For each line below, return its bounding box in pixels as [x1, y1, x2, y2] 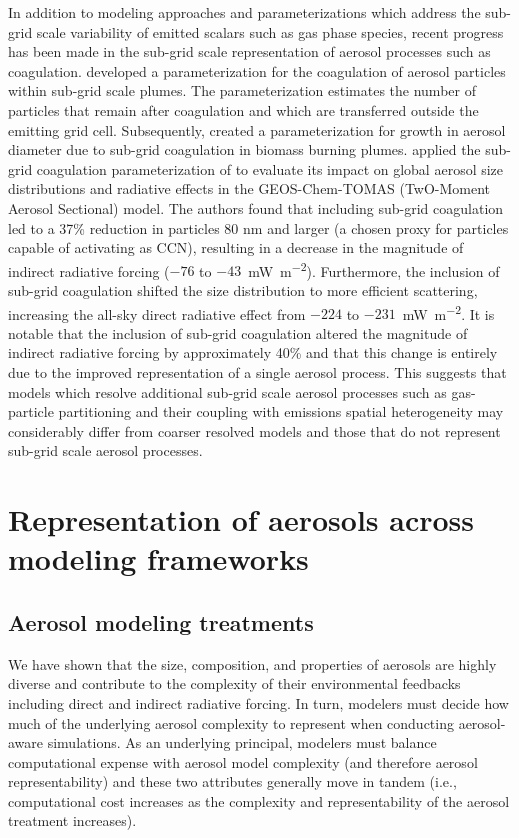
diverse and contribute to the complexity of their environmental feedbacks [8, 673, 461, 694]
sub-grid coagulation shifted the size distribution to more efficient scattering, [8, 279, 478, 300]
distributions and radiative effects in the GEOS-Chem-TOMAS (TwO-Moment [8, 178, 491, 199]
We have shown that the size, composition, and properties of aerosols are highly [8, 653, 497, 674]
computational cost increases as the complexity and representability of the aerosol [8, 790, 510, 811]
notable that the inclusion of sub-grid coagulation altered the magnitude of [8, 322, 468, 343]
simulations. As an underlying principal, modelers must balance [47, 732, 437, 753]
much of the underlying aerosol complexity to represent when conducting [8, 712, 454, 733]
